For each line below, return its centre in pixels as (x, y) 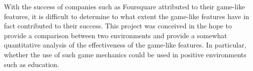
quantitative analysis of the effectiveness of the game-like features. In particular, (125, 45)
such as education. (32, 64)
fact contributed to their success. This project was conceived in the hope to (118, 26)
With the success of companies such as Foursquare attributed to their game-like (125, 6)
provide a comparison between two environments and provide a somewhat (116, 35)
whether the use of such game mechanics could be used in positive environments (125, 54)
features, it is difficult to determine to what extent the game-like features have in (127, 16)
